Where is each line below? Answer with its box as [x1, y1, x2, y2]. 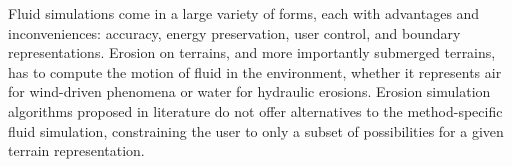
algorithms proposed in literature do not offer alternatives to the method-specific [8, 100, 503, 121]
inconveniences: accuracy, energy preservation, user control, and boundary [8, 22, 461, 43]
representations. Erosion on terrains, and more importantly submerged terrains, [8, 42, 496, 63]
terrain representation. [8, 140, 145, 161]
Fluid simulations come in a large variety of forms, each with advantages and [8, 3, 480, 23]
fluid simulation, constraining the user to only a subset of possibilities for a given [8, 120, 504, 141]
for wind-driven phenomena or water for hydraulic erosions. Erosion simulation [8, 81, 491, 102]
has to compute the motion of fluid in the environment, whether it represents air [8, 61, 502, 82]
